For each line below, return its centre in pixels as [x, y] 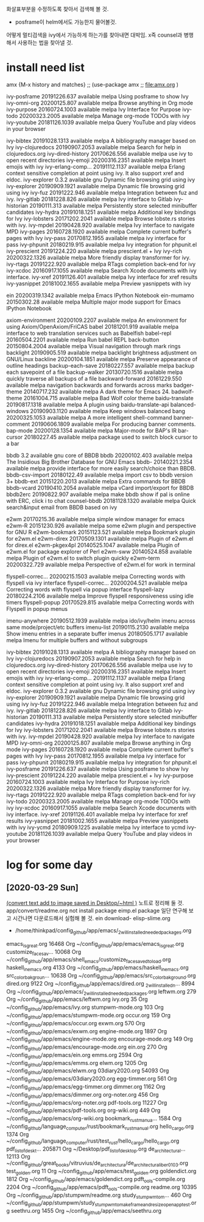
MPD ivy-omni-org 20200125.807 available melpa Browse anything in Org [99, 743]
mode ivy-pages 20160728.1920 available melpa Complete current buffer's [100, 749]
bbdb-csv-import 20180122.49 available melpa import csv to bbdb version [100, 475]
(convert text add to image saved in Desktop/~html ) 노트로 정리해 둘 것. [95, 902]
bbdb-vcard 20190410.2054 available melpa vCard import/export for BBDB [100, 488]
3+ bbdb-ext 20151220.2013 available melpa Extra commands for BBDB [96, 481]
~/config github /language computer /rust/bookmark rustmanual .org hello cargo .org [100, 1127]
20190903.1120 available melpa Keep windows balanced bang [108, 411]
